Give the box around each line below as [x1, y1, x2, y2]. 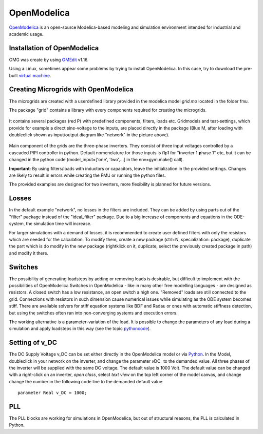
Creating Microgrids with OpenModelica [9, 85, 133, 94]
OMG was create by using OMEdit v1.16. [9, 57, 89, 62]
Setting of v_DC [9, 338, 57, 347]
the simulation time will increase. [26, 221, 92, 227]
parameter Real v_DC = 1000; [18, 390, 87, 395]
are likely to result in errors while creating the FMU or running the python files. [9, 172, 166, 178]
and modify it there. [9, 250, 49, 256]
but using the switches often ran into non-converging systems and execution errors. [9, 310, 178, 316]
